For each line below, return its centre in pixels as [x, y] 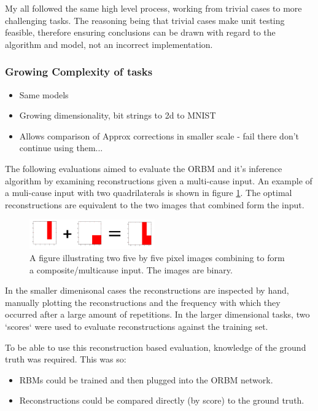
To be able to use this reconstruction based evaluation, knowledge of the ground [156, 347]
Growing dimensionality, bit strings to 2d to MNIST [118, 115]
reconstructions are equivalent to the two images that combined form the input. [155, 204]
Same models [44, 94]
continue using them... [61, 148]
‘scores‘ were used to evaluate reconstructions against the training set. [137, 326]
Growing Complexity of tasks [79, 72]
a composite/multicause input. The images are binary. [131, 269]
